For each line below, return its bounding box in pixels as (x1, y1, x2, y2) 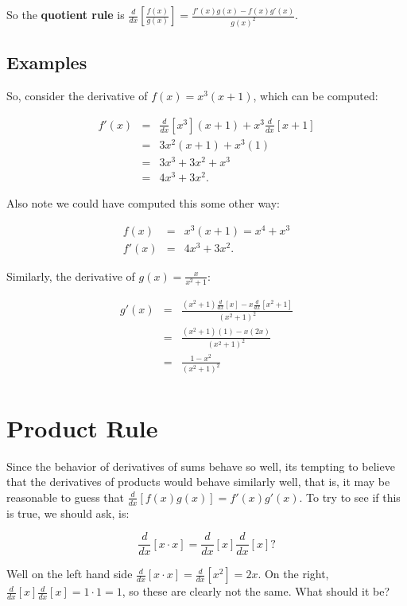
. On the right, (258, 565, 329, 582)
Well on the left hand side (6, 565, 133, 582)
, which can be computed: (253, 87, 378, 104)
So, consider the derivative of (6, 87, 148, 104)
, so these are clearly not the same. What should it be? (122, 583, 390, 600)
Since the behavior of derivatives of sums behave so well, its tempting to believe (6, 457, 395, 474)
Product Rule (6, 411, 158, 444)
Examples (6, 50, 87, 75)
